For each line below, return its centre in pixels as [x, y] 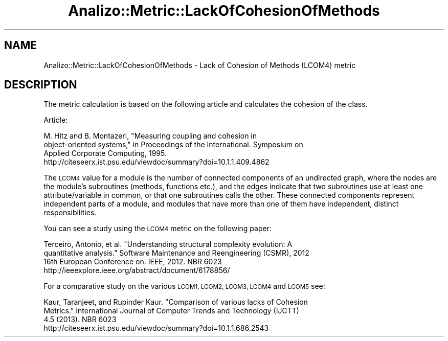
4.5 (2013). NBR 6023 [80, 320]
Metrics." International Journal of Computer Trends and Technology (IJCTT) [171, 311]
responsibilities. [70, 213]
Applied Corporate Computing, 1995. [105, 153]
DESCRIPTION [41, 85]
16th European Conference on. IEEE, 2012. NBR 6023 [133, 262]
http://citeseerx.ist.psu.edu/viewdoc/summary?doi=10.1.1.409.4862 [156, 162]
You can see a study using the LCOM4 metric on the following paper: [158, 229]
